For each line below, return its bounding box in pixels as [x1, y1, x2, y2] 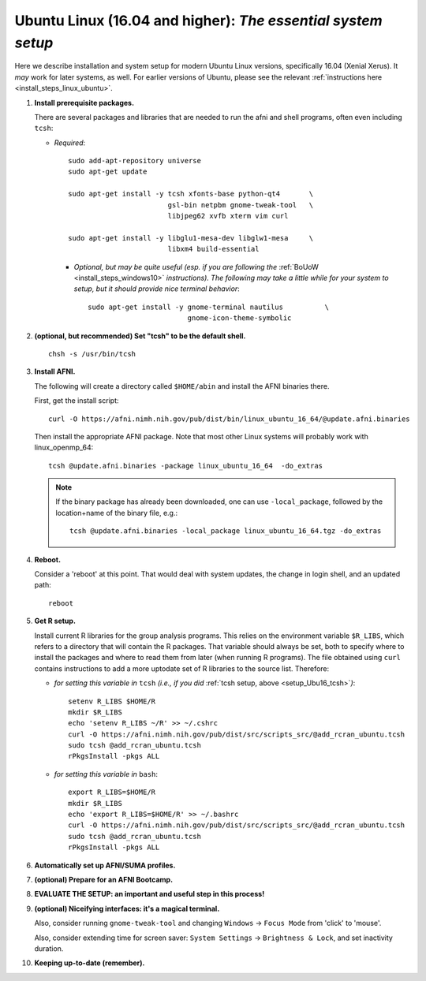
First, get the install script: [34, 396, 119, 405]
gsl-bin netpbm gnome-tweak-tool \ [167, 200, 314, 209]
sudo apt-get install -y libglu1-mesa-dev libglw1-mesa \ [68, 233, 314, 242]
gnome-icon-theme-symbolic [187, 314, 292, 323]
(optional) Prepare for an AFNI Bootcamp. [34, 875, 174, 884]
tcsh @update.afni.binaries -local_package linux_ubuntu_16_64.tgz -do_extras [69, 527, 382, 535]
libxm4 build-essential [167, 244, 260, 254]
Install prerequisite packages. [34, 98, 134, 107]
